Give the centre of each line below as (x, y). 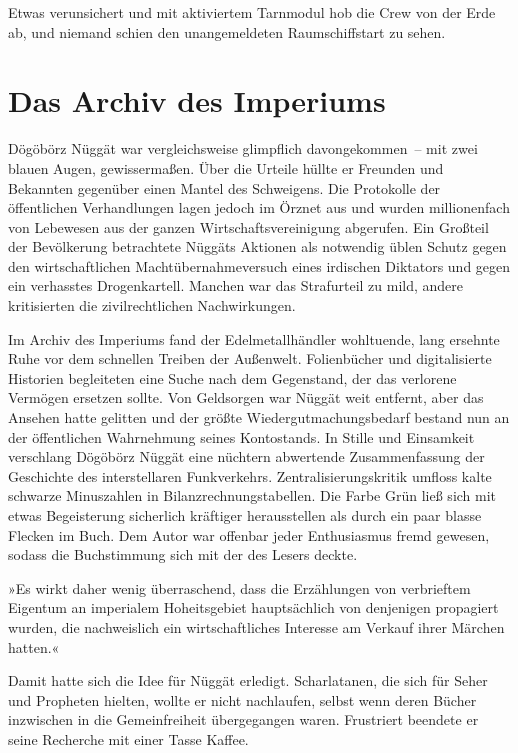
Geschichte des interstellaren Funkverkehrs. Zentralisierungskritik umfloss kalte (250, 475)
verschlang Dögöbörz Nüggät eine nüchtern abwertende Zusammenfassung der (246, 456)
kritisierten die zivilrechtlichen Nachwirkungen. (152, 305)
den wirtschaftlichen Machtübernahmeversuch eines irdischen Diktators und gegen (259, 265)
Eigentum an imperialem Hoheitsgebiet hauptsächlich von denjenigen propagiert (253, 607)
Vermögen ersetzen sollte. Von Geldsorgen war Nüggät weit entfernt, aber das (246, 397)
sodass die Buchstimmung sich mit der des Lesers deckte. (183, 554)
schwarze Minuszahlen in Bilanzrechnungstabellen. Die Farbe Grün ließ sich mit (252, 495)
